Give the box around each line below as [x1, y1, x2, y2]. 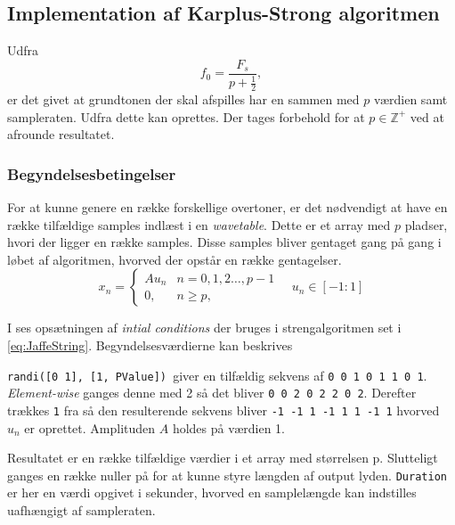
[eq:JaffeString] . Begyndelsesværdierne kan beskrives [7, 336, 293, 355]
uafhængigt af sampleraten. [7, 501, 156, 520]
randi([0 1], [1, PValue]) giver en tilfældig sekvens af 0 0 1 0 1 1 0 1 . [7, 365, 427, 384]
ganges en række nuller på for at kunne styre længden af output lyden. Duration [7, 465, 447, 484]
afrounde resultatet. [7, 125, 115, 144]
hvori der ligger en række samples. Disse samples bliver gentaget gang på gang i [7, 233, 442, 251]
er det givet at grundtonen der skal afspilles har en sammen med [7, 90, 360, 109]
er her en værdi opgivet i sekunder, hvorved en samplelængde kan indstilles [7, 483, 417, 502]
